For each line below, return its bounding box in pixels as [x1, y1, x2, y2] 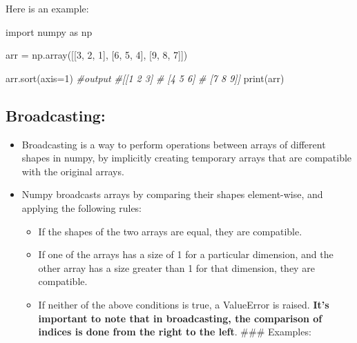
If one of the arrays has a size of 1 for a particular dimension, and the [38, 247, 334, 262]
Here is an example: [6, 1, 89, 15]
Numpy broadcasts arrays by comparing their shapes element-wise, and [21, 187, 323, 202]
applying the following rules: [21, 200, 142, 215]
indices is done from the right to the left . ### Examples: [38, 324, 311, 339]
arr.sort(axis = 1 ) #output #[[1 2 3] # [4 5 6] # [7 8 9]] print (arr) [6, 70, 284, 85]
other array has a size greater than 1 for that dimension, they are [38, 260, 315, 275]
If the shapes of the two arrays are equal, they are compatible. [38, 224, 302, 238]
